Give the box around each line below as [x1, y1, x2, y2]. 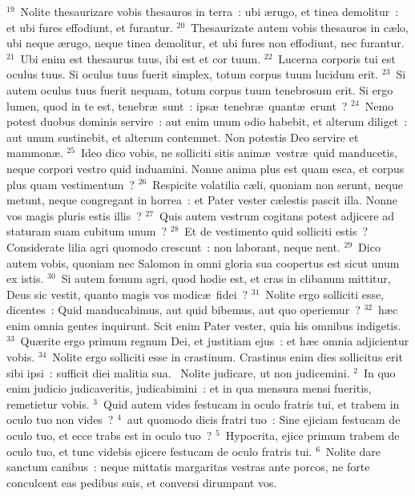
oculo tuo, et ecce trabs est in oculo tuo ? [6, 427, 212, 444]
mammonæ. [6, 144, 63, 161]
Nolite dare [325, 442, 381, 459]
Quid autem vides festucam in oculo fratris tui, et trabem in [103, 395, 400, 412]
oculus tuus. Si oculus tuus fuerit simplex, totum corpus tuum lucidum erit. [6, 66, 379, 83]
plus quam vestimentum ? [6, 175, 135, 192]
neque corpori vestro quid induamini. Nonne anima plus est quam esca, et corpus [6, 159, 405, 176]
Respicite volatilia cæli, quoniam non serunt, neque [152, 175, 403, 192]
